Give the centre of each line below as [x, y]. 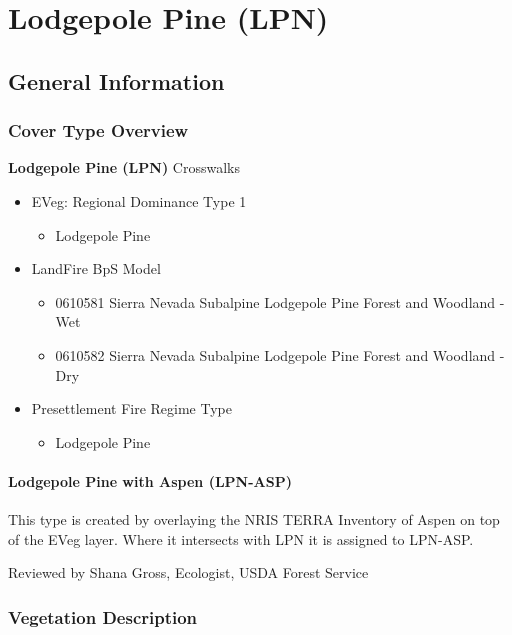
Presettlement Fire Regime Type [131, 408]
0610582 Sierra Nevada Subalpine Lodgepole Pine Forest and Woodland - [280, 354]
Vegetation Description [103, 616]
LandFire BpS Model [96, 268]
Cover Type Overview [98, 130]
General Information [116, 80]
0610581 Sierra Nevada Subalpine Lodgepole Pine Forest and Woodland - [280, 301]
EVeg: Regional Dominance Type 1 [139, 200]
